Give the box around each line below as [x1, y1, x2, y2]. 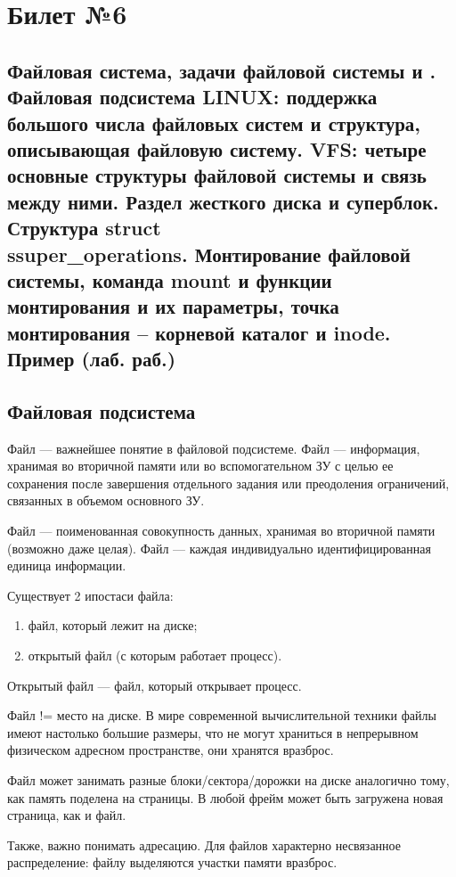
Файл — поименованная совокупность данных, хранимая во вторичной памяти [7, 521, 436, 540]
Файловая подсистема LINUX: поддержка [7, 83, 378, 111]
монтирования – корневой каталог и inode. [7, 318, 391, 346]
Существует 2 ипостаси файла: [7, 586, 174, 604]
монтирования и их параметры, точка [7, 292, 339, 320]
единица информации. [7, 556, 126, 575]
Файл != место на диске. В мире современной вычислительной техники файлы [7, 706, 436, 725]
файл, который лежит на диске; [28, 616, 198, 635]
